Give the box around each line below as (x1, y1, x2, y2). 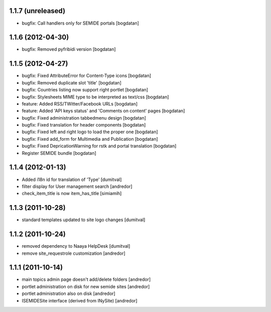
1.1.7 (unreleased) (9, 7, 65, 15)
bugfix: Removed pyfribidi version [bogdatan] (22, 46, 116, 52)
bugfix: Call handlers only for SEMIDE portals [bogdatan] (22, 20, 139, 26)
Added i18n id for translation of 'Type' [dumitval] (22, 176, 122, 182)
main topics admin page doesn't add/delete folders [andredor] (22, 276, 151, 282)
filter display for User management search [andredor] (22, 183, 132, 189)
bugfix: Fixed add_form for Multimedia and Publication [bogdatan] (22, 136, 158, 142)
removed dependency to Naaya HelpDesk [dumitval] (22, 243, 130, 249)
